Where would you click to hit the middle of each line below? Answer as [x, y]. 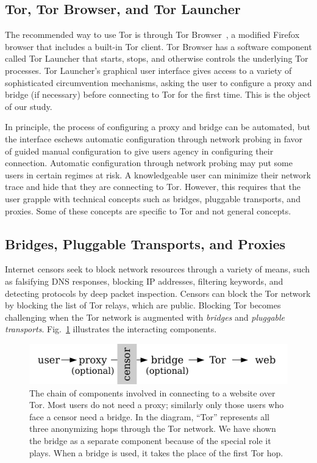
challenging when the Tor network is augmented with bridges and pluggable [145, 317]
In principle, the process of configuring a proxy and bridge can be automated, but [158, 127]
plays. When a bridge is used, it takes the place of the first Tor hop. [156, 452]
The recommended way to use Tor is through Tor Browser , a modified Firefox [152, 35]
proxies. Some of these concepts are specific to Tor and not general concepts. [148, 210]
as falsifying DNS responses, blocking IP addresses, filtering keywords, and [144, 281]
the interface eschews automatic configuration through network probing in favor [154, 138]
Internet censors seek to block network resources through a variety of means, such [158, 269]
